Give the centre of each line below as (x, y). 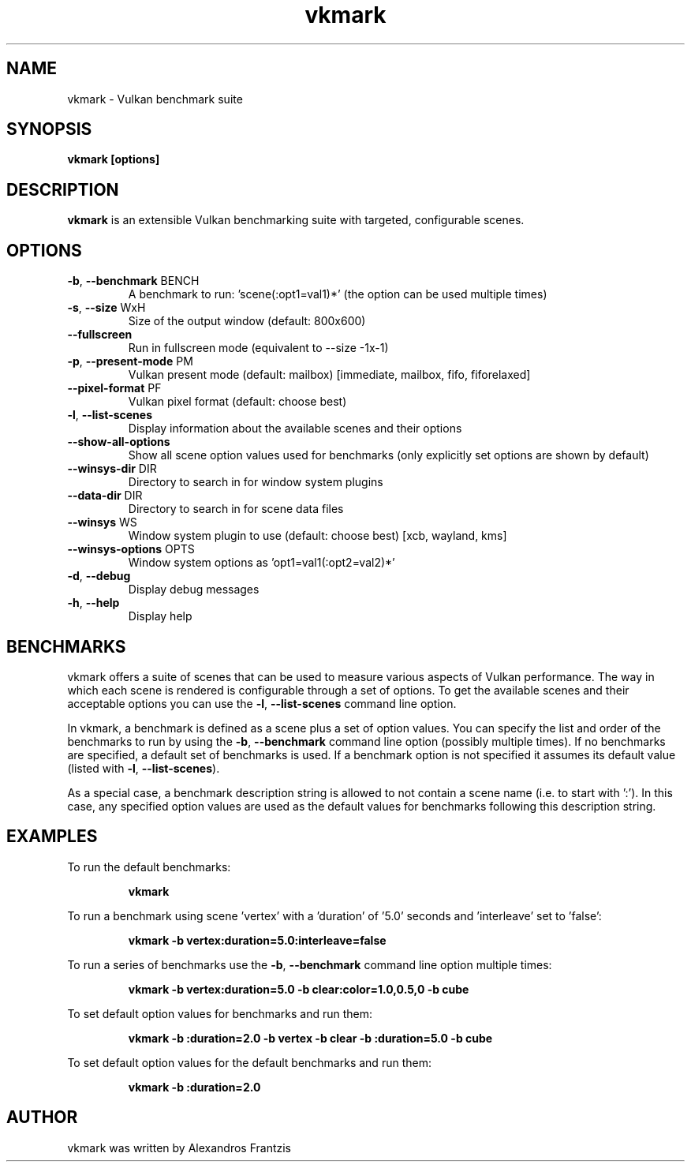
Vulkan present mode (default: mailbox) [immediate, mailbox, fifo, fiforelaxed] (329, 375)
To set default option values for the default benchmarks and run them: (249, 1062)
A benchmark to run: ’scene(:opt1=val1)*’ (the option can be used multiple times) (338, 294)
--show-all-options (119, 442)
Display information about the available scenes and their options (295, 429)
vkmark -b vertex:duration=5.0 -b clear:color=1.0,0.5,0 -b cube (299, 989)
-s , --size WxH (106, 308)
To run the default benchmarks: (149, 867)
